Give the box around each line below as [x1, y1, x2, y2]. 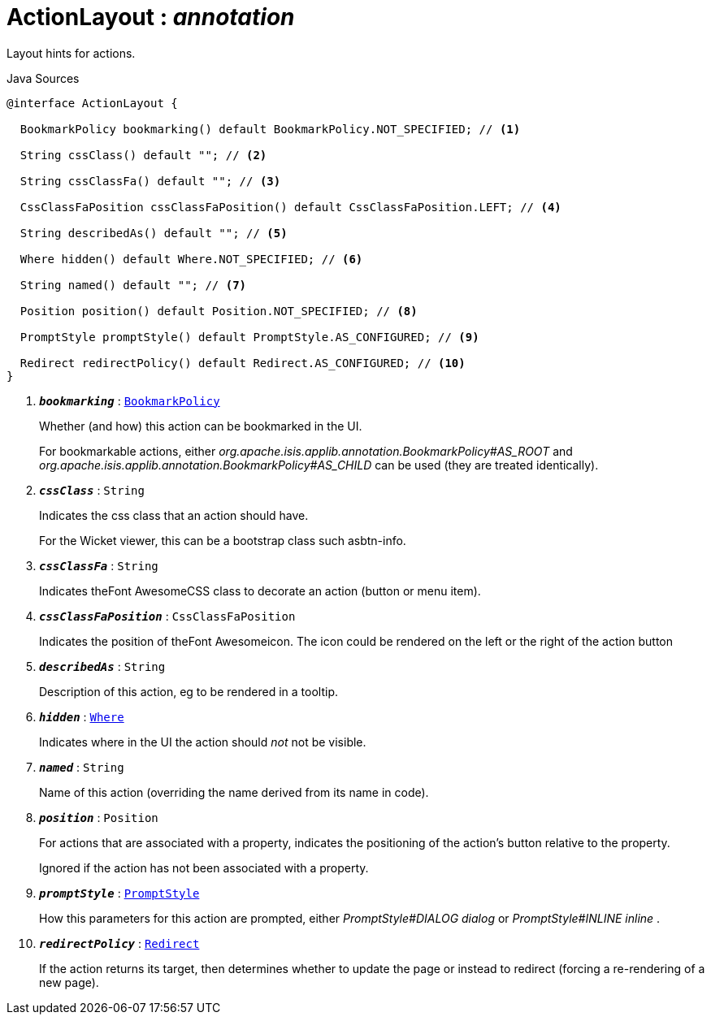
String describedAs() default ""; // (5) [20, 226, 288, 240]
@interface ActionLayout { [7, 96, 178, 110]
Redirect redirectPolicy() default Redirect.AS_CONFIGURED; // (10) [20, 356, 466, 370]
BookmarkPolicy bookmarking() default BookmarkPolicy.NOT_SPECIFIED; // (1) [20, 122, 521, 136]
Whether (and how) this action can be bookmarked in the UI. [39, 418, 362, 433]
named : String [39, 759, 124, 774]
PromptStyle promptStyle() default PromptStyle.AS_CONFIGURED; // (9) [20, 330, 479, 344]
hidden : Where [39, 709, 124, 724]
